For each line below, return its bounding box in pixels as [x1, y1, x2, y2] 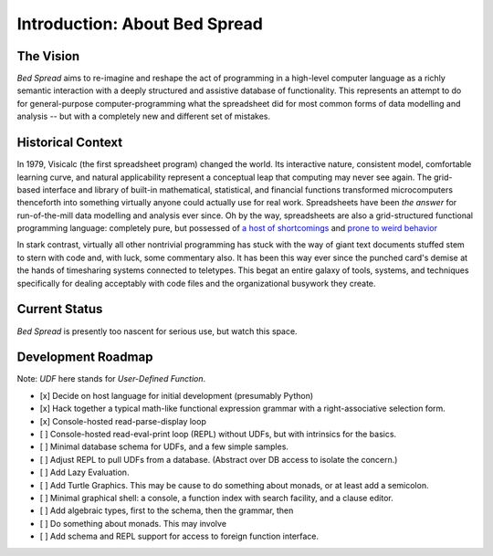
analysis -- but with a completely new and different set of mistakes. [16, 110, 271, 122]
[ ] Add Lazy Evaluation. [39, 467, 130, 478]
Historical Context [16, 135, 123, 151]
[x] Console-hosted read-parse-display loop [39, 415, 207, 426]
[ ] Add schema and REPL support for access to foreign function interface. [39, 530, 320, 542]
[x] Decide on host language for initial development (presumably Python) [39, 390, 314, 401]
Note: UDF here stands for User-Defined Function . [16, 373, 206, 384]
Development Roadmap [16, 350, 153, 365]
